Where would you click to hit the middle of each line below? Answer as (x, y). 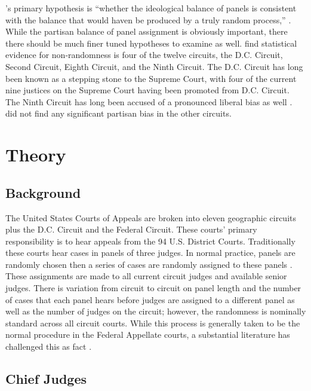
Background (43, 192)
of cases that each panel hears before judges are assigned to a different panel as (150, 299)
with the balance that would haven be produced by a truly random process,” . (148, 19)
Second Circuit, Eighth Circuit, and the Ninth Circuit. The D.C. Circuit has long (154, 66)
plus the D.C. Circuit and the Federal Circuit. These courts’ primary (131, 229)
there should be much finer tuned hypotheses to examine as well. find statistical (151, 43)
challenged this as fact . (49, 346)
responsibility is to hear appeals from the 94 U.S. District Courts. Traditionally (150, 241)
